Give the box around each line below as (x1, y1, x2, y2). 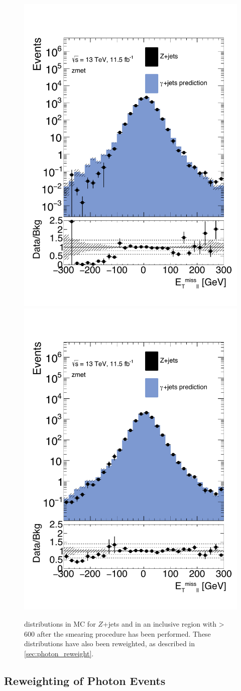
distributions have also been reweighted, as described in (24, 638, 195, 649)
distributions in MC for (24, 619, 96, 629)
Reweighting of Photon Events (4, 672, 166, 688)
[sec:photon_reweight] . (24, 648, 94, 658)
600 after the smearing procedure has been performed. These (24, 628, 211, 639)
